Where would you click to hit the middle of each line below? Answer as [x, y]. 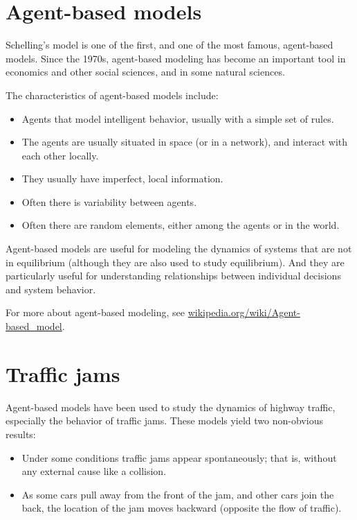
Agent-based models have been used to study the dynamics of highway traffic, [171, 407]
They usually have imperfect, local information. [122, 179]
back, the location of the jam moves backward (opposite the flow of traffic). [182, 508]
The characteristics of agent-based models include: [112, 95]
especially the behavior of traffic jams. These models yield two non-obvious [164, 421]
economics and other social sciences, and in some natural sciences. [145, 72]
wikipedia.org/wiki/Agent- [244, 312]
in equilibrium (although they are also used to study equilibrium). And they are [175, 262]
